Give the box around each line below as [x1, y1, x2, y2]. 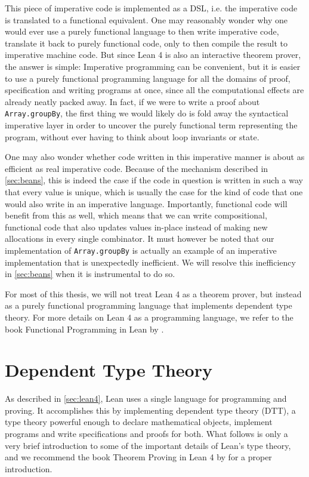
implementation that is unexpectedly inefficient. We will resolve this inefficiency [5, 256, 296, 268]
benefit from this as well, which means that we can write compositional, [5, 209, 267, 221]
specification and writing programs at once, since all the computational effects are [5, 84, 304, 96]
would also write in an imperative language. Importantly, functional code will [5, 197, 288, 210]
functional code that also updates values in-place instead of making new [5, 220, 268, 233]
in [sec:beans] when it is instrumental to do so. [5, 267, 175, 280]
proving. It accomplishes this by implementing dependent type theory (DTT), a [5, 404, 296, 416]
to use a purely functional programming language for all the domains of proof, [5, 72, 291, 84]
